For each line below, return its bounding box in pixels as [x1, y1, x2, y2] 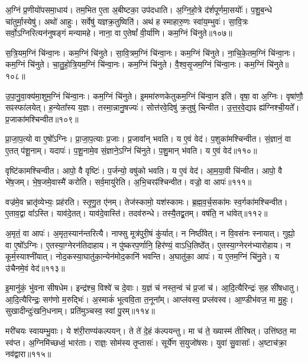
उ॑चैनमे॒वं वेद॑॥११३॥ [5, 261, 65, 274]
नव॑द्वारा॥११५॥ [5, 348, 51, 360]
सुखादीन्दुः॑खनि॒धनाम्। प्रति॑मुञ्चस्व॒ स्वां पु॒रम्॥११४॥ [5, 304, 155, 317]
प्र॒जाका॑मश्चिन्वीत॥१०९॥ [5, 112, 79, 125]
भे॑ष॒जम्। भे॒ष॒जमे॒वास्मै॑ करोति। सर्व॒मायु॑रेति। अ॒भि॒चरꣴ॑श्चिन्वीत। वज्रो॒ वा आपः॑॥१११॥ [5, 176, 252, 188]
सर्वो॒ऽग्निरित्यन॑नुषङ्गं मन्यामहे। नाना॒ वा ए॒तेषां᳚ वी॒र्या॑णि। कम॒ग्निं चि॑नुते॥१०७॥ [5, 27, 232, 39]
